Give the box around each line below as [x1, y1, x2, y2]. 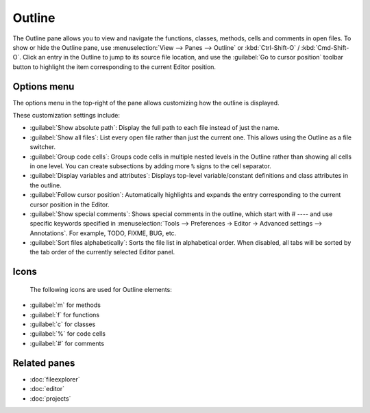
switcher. [29, 143, 56, 151]
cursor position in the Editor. [29, 200, 110, 209]
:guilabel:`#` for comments [29, 339, 105, 347]
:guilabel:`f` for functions [29, 310, 99, 319]
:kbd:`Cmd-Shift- [301, 43, 349, 51]
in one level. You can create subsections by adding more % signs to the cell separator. [29, 161, 272, 170]
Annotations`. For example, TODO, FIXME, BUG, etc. [29, 229, 177, 237]
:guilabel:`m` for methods [29, 301, 101, 309]
